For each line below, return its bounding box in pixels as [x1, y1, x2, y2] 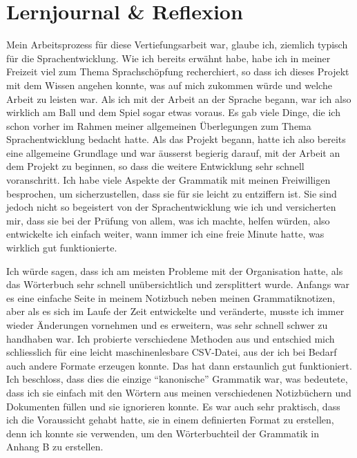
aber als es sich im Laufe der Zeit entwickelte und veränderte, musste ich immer [6, 304, 345, 318]
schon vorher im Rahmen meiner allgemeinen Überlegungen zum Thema [6, 118, 311, 133]
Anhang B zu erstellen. [6, 439, 104, 454]
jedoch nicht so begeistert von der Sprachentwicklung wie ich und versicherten [6, 200, 336, 214]
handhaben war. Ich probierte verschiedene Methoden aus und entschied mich [6, 331, 335, 345]
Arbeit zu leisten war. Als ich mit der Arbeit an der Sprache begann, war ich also [6, 91, 351, 106]
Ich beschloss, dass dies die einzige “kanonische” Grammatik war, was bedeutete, [6, 372, 348, 386]
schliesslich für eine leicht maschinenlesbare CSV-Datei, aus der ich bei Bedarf [6, 345, 337, 359]
